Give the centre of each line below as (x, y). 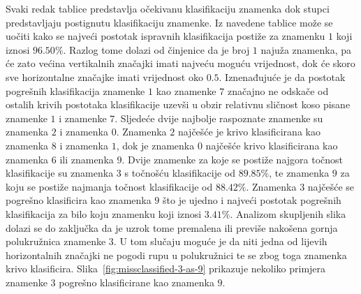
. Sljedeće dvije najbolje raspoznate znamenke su (219, 118)
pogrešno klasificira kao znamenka (79, 200)
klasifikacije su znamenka (60, 173)
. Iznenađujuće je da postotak (282, 76)
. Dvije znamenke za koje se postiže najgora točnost (233, 159)
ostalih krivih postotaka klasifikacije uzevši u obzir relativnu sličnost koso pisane (178, 104)
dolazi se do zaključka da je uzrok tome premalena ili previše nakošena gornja (172, 227)
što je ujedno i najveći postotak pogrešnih (252, 200)
